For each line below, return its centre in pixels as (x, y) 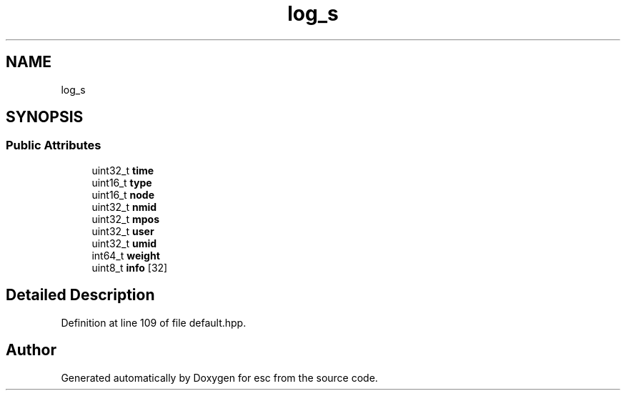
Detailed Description (80, 295)
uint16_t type (122, 182)
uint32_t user (123, 231)
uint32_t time (123, 170)
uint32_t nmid (124, 207)
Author (31, 350)
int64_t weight (126, 255)
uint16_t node (123, 194)
